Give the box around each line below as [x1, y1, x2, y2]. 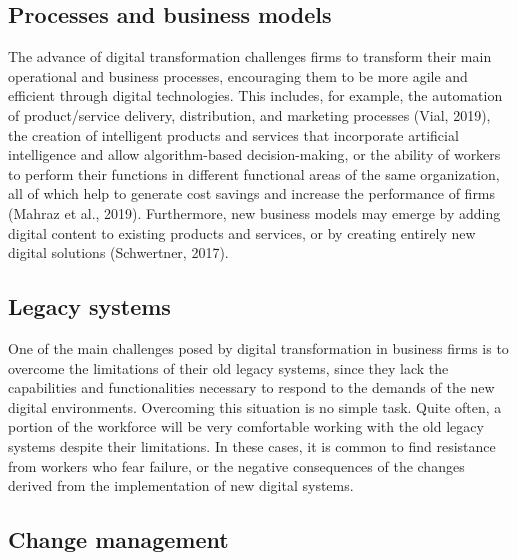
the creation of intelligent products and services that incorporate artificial [8, 124, 459, 145]
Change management [8, 524, 229, 555]
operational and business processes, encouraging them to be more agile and [8, 65, 468, 86]
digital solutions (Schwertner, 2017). [8, 242, 229, 263]
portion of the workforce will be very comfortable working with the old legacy [8, 416, 484, 437]
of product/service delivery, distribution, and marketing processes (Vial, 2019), [8, 104, 491, 125]
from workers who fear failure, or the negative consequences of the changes [8, 455, 465, 476]
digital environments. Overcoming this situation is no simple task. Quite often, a [8, 396, 502, 417]
